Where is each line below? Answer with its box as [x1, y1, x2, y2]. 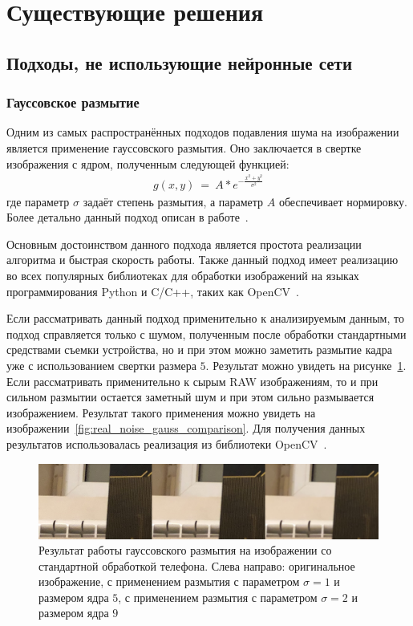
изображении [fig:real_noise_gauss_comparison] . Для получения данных [6, 420, 366, 437]
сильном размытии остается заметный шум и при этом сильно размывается [6, 388, 375, 405]
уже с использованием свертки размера [6, 356, 196, 373]
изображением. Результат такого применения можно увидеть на [6, 404, 316, 421]
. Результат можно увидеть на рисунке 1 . [205, 356, 407, 373]
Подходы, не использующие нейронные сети [6, 50, 353, 75]
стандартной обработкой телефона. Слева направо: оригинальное [38, 557, 355, 574]
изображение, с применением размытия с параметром [38, 573, 300, 590]
